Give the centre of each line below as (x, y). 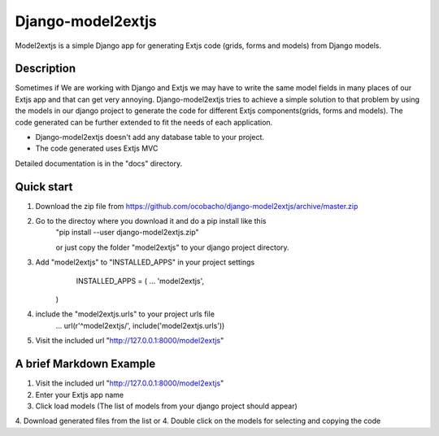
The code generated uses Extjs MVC (97, 148)
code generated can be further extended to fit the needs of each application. (144, 122)
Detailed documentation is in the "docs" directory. (99, 163)
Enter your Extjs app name (80, 395)
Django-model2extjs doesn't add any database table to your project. (150, 137)
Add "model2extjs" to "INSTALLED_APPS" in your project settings (145, 262)
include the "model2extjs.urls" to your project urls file (125, 314)
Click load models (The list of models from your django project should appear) (167, 406)
